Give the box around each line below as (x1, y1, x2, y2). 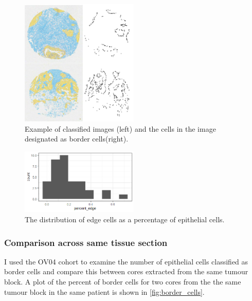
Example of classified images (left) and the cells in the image (25, 123, 216, 134)
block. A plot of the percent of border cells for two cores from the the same (4, 276, 241, 287)
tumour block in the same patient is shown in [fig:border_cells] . (4, 286, 205, 297)
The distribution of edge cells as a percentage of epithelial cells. (25, 214, 225, 225)
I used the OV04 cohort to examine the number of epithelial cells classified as (4, 256, 248, 267)
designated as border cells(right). (25, 133, 129, 144)
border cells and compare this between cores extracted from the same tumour (4, 266, 248, 277)
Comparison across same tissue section (4, 236, 168, 249)
